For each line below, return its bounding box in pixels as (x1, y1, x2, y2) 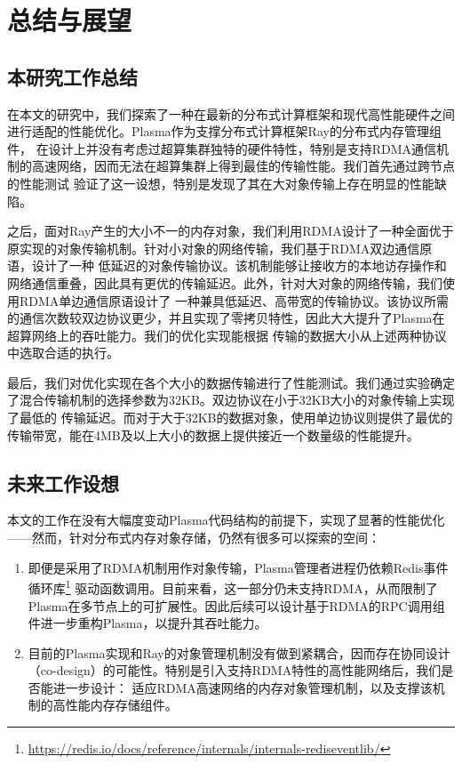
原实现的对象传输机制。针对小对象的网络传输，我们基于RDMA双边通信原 (7, 238, 433, 257)
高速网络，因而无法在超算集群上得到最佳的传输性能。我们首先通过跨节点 (31, 157, 455, 175)
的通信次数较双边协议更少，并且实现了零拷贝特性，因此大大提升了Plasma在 (7, 309, 445, 327)
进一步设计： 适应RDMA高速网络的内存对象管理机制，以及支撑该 (52, 678, 433, 696)
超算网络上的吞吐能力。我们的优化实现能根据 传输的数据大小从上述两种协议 (7, 326, 447, 344)
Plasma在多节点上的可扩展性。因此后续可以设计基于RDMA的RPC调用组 (28, 596, 445, 615)
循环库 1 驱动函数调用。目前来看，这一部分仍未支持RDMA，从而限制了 (28, 576, 438, 597)
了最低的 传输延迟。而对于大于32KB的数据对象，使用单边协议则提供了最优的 (7, 408, 453, 427)
